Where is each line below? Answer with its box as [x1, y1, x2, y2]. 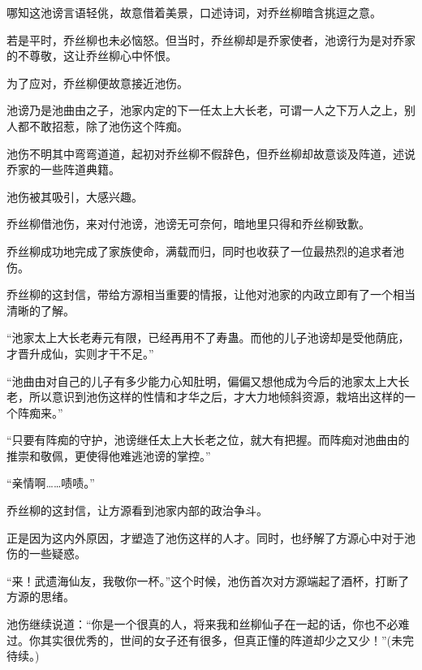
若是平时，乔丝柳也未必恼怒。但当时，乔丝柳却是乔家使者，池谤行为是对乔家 [6, 31, 416, 48]
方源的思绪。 [6, 588, 75, 605]
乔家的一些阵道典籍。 [6, 161, 120, 178]
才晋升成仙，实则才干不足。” [6, 344, 154, 361]
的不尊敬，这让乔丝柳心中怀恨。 [6, 47, 177, 64]
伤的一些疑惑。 [6, 545, 86, 562]
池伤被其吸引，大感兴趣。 [6, 188, 143, 205]
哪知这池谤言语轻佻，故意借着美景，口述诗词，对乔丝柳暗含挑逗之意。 [6, 4, 381, 20]
